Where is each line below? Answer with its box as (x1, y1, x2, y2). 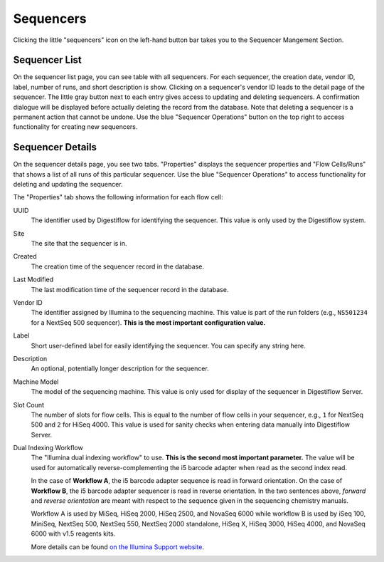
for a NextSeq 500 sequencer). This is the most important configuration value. (31, 318, 266, 327)
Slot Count (13, 400, 45, 409)
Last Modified (13, 275, 53, 284)
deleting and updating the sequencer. (13, 180, 124, 189)
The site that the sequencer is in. (31, 239, 127, 248)
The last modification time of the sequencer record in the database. (31, 285, 229, 293)
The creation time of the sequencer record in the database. (31, 262, 204, 271)
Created (13, 252, 37, 261)
